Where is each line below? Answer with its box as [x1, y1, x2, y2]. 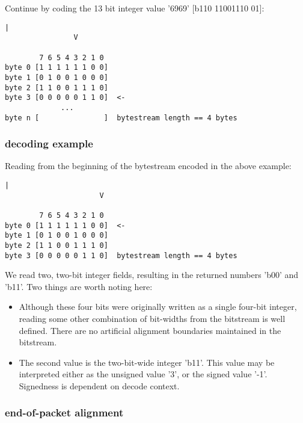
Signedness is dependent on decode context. [19, 379, 180, 392]
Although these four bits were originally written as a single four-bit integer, [19, 300, 297, 313]
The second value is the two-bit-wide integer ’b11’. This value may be [19, 356, 275, 368]
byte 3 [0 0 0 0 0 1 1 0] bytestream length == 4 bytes [5, 251, 237, 260]
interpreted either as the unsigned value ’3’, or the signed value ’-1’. [19, 368, 268, 380]
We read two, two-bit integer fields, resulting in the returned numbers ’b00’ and [5, 268, 299, 281]
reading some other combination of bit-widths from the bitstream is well [19, 312, 286, 324]
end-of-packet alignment [5, 405, 124, 420]
